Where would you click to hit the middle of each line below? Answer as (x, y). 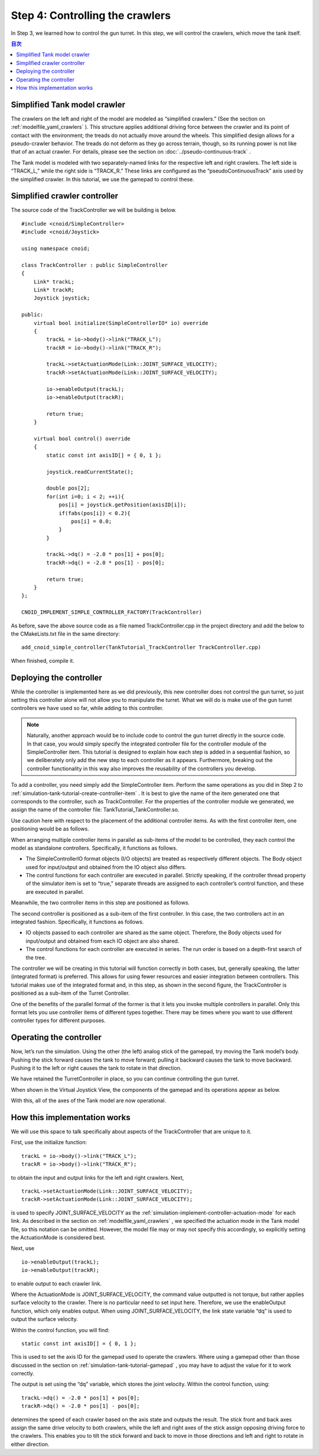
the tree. (36, 958)
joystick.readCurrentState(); (90, 472)
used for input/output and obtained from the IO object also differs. (106, 867)
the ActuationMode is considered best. (58, 1237)
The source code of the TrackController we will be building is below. (94, 210)
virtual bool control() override (82, 438)
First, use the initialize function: (49, 1142)
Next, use (23, 1248)
